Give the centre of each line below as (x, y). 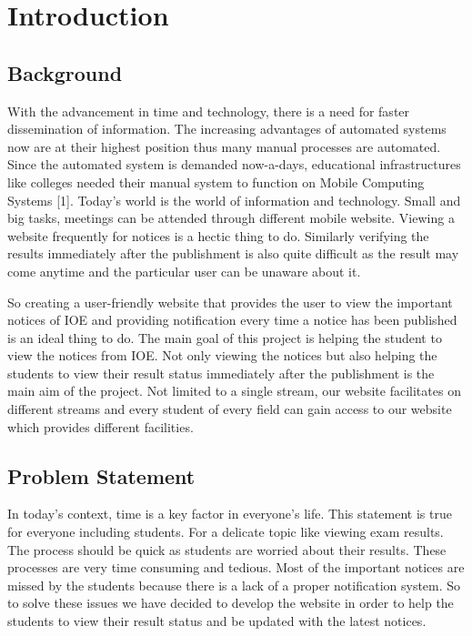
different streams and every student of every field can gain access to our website (230, 409)
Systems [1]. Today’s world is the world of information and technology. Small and (234, 200)
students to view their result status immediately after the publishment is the (221, 373)
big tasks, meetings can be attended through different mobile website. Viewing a (231, 218)
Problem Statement (101, 475)
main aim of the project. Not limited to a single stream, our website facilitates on (234, 391)
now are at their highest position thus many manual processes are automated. (224, 146)
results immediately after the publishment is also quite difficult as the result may (233, 253)
